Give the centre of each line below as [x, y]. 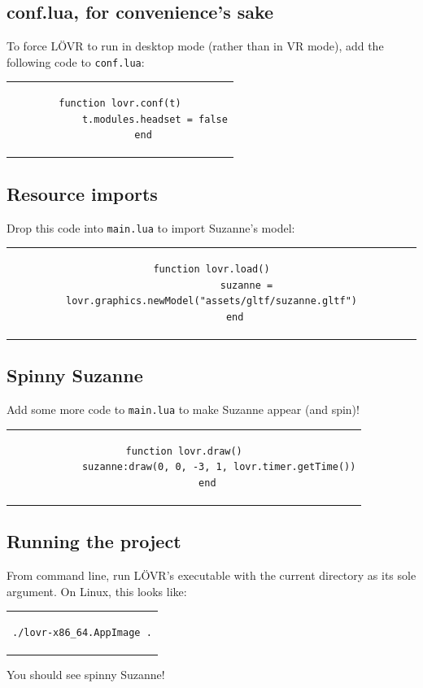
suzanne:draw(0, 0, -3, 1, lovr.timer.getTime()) [219, 467]
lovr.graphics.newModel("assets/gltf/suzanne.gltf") [211, 301]
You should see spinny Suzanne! [86, 675]
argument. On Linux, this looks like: [97, 591]
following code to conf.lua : [76, 61]
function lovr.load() [211, 270]
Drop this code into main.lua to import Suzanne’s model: [151, 227]
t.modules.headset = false [155, 119]
